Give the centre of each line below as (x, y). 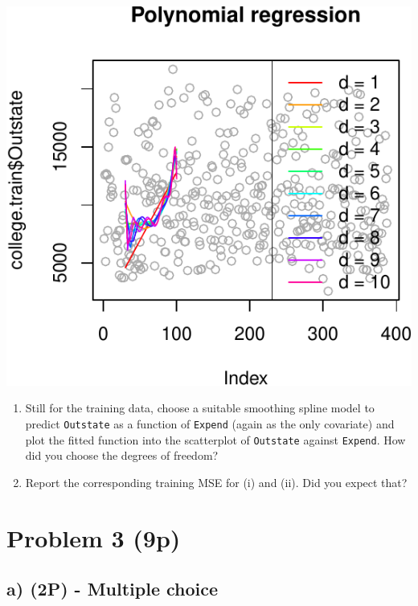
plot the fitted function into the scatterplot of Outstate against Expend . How (215, 439)
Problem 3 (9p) (94, 537)
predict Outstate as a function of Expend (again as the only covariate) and (210, 423)
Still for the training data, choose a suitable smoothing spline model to (200, 408)
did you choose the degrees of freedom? (122, 455)
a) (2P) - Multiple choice (113, 589)
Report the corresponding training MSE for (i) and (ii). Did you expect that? (216, 482)
